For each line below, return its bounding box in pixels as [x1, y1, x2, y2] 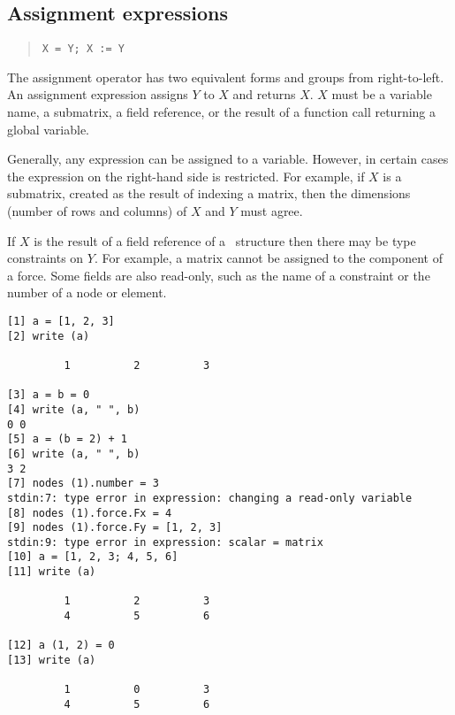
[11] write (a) [7, 565, 96, 579]
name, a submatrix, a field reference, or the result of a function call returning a [7, 103, 436, 121]
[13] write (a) [7, 654, 96, 667]
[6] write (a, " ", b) [7, 447, 140, 460]
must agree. [240, 202, 303, 220]
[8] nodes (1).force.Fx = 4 [7, 506, 172, 519]
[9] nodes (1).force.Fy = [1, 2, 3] [7, 521, 223, 534]
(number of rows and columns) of [7, 202, 187, 220]
